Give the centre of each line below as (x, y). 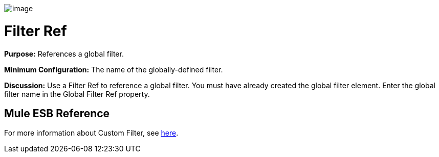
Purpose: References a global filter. (64, 54)
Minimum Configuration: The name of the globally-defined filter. (114, 69)
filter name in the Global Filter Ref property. (77, 94)
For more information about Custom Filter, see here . (91, 133)
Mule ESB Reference (57, 113)
